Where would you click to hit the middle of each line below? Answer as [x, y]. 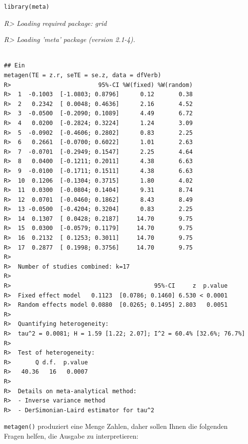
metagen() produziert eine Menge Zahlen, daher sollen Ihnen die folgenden [116, 426]
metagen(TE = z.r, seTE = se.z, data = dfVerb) [83, 75]
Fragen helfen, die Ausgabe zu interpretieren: [71, 436]
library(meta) [27, 7]
